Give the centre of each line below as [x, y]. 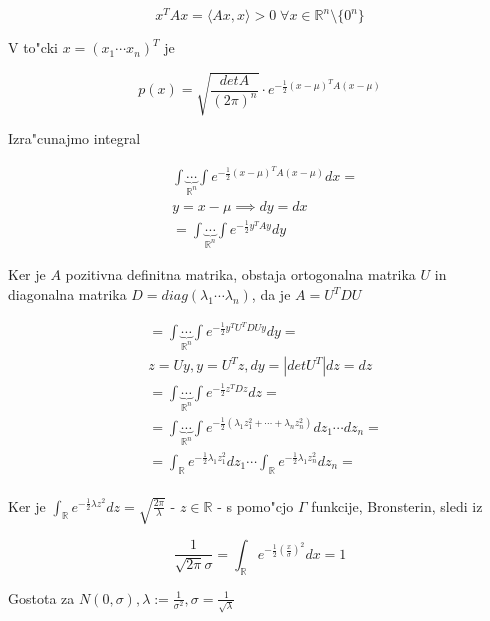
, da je [271, 294]
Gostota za [41, 597]
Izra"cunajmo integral [74, 138]
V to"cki [33, 47]
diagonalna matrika [67, 294]
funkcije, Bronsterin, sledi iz [397, 505]
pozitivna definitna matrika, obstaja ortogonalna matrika [240, 274]
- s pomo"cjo [255, 505]
